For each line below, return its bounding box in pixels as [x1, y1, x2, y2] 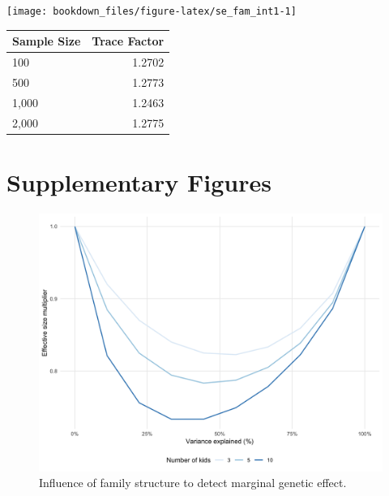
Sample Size [12, 32, 81, 50]
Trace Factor [92, 32, 165, 50]
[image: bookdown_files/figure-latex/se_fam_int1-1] [6, 6, 297, 17]
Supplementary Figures [6, 165, 271, 198]
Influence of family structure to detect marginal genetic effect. [39, 474, 347, 491]
